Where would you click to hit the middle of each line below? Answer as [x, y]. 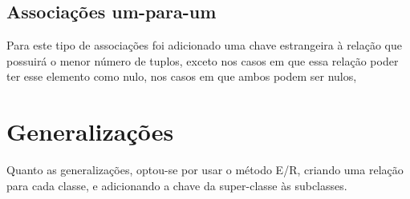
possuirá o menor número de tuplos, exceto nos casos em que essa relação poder [203, 60]
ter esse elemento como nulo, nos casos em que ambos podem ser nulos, [182, 76]
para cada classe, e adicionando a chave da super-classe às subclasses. [177, 185]
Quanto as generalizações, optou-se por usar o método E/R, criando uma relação [205, 170]
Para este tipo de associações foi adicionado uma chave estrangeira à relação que [205, 45]
